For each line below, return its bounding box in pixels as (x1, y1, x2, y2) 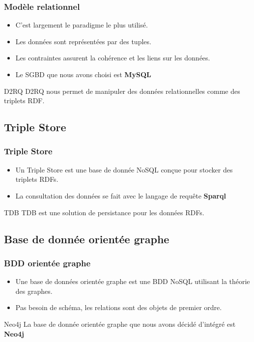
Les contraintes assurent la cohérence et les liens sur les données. (15, 53, 210, 63)
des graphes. (15, 285, 53, 296)
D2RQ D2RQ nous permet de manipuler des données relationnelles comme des (4, 85, 240, 96)
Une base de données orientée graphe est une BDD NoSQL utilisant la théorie (15, 276, 250, 286)
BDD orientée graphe (4, 256, 91, 269)
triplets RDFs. (15, 174, 58, 184)
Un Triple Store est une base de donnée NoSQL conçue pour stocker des (15, 164, 233, 174)
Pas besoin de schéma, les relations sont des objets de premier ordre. (15, 302, 222, 313)
